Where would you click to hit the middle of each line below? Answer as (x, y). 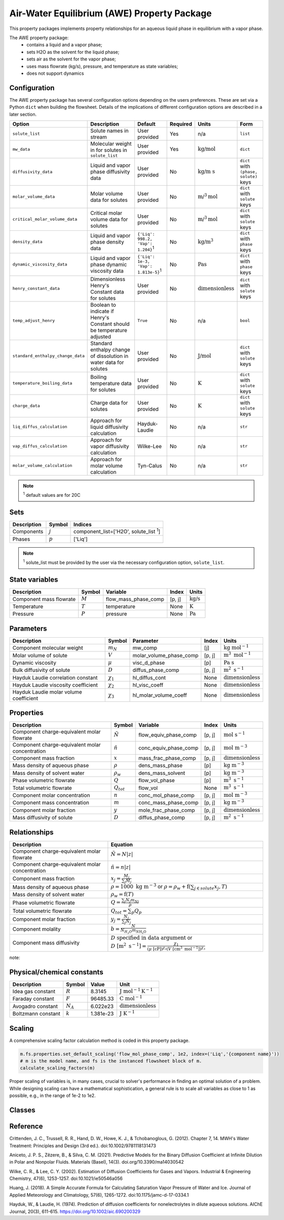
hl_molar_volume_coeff (160, 695)
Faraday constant (33, 999)
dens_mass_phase (160, 765)
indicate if (102, 311)
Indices (83, 525)
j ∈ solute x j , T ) (211, 887)
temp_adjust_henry (34, 321)
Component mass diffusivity (46, 943)
